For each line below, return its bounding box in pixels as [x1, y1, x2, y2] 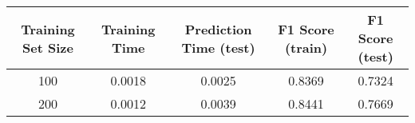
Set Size [22, 38, 73, 57]
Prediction [184, 19, 252, 38]
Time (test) [181, 38, 255, 57]
